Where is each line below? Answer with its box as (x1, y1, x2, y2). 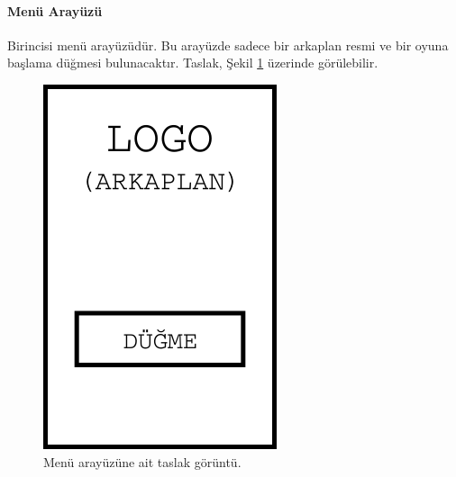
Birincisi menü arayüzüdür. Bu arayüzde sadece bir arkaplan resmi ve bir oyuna (7, 35, 449, 54)
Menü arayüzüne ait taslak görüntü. (43, 452, 242, 471)
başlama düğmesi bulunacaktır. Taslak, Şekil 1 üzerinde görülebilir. (7, 53, 378, 72)
